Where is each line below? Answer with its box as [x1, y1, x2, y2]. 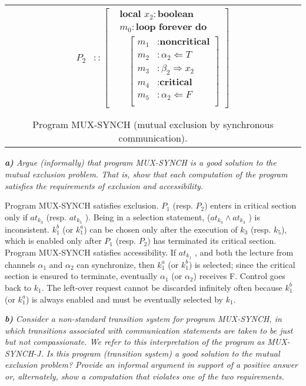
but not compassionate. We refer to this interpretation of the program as [5, 335, 265, 348]
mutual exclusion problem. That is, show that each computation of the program [5, 168, 288, 180]
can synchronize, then [76, 258, 155, 270]
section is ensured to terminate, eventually [5, 270, 158, 282]
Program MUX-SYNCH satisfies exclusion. [5, 199, 159, 212]
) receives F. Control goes [193, 270, 285, 282]
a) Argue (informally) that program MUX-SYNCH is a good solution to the [5, 156, 277, 169]
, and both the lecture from [194, 246, 294, 258]
